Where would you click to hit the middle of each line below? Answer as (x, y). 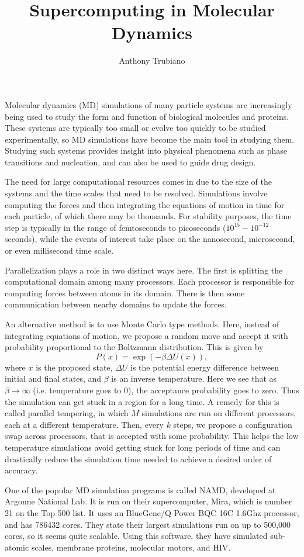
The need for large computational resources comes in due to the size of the (138, 181)
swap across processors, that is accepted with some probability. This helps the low (152, 436)
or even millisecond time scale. (59, 250)
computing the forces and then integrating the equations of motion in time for (145, 204)
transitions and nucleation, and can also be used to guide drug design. (130, 162)
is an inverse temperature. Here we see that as (194, 378)
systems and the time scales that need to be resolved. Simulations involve (136, 193)
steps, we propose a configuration (233, 424)
